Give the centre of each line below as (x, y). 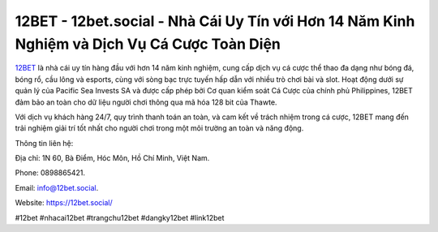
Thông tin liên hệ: (44, 143)
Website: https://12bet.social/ (64, 203)
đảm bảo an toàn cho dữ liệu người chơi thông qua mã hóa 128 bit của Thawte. (146, 102)
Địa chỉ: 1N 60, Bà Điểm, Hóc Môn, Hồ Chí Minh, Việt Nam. (112, 158)
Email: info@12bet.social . (57, 187)
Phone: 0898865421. (50, 173)
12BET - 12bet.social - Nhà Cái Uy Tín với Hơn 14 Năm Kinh (215, 21)
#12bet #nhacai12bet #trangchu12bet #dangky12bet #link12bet (120, 217)
